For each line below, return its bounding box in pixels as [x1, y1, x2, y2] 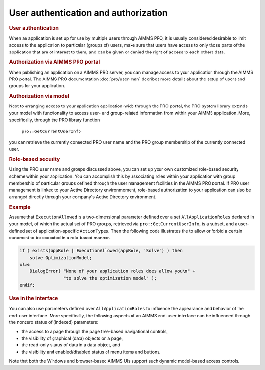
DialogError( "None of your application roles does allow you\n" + [29, 268, 196, 274]
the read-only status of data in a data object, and [21, 342, 120, 348]
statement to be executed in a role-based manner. [9, 235, 110, 240]
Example [9, 204, 31, 211]
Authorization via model [9, 93, 70, 100]
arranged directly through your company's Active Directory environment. [9, 194, 157, 200]
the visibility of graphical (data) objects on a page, [21, 335, 123, 341]
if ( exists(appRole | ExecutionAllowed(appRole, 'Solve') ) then [19, 248, 183, 254]
